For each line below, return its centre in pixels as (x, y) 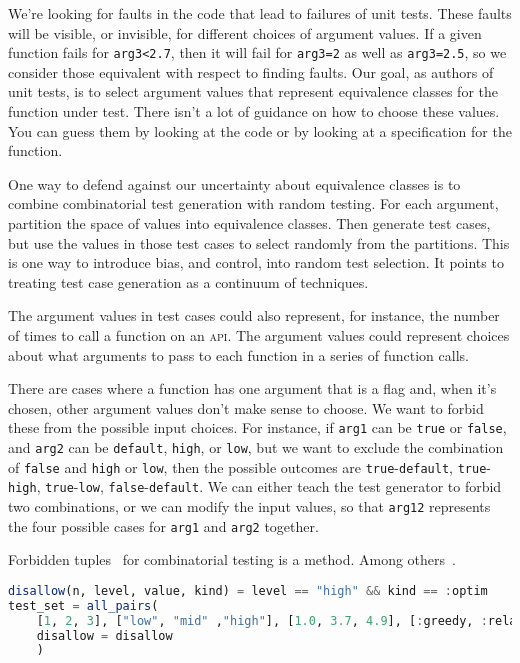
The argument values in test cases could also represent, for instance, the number (254, 315)
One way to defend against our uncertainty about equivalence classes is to (234, 183)
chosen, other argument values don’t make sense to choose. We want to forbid (246, 407)
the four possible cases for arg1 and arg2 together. (163, 525)
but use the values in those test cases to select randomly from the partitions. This (259, 242)
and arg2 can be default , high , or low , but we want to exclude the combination (256, 447)
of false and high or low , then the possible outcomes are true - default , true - (249, 466)
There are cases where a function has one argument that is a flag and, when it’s (252, 388)
